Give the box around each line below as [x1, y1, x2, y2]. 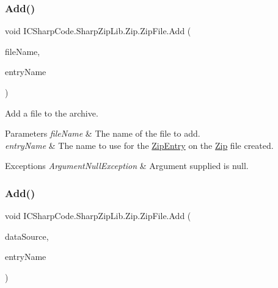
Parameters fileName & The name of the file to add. [5, 127, 200, 140]
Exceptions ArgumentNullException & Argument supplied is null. [5, 159, 249, 172]
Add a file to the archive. [5, 106, 98, 119]
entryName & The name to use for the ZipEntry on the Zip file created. [5, 139, 274, 151]
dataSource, [5, 229, 49, 242]
